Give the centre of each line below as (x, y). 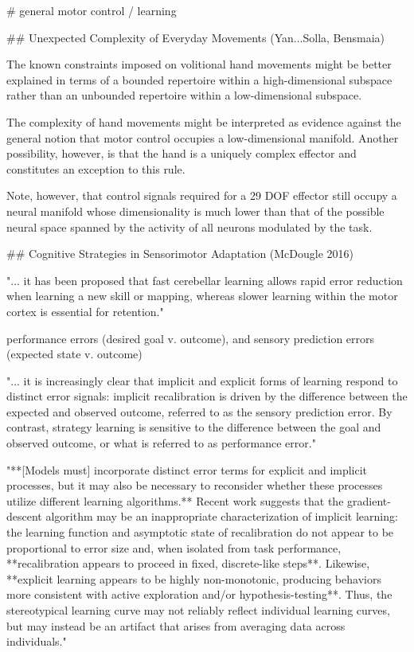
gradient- (369, 500)
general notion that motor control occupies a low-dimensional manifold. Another (203, 137)
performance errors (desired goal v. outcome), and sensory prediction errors (191, 338)
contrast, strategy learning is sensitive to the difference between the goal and (194, 427)
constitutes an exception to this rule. (96, 168)
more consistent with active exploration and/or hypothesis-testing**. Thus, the (199, 594)
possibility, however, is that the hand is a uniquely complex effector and (182, 153)
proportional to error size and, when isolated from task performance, (174, 547)
